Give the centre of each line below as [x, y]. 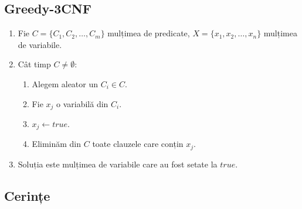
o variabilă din [82, 103]
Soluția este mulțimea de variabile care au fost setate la [118, 164]
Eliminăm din [57, 144]
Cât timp [34, 64]
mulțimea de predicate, [149, 33]
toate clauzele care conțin [138, 144]
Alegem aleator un [65, 83]
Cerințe [27, 195]
